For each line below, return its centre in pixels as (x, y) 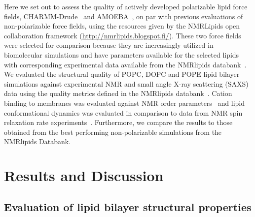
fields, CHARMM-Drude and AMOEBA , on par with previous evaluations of (124, 16)
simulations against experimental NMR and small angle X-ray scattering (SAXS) (126, 83)
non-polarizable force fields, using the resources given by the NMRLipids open (122, 26)
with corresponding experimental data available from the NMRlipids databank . (125, 64)
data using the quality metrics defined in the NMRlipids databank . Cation (118, 93)
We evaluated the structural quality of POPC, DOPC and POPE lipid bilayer (122, 74)
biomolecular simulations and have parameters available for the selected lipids (122, 54)
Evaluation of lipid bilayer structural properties (128, 206)
